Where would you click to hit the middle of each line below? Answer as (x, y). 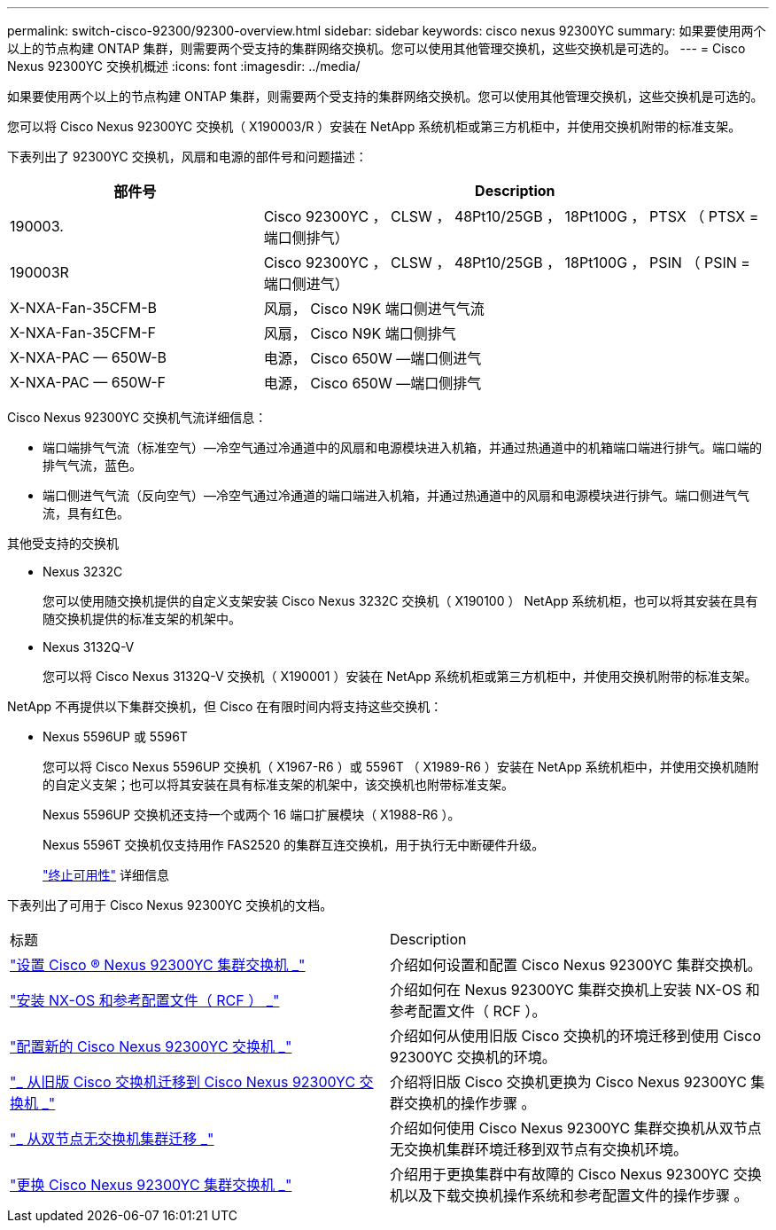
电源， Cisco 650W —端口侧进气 (372, 358)
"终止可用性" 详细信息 (106, 875)
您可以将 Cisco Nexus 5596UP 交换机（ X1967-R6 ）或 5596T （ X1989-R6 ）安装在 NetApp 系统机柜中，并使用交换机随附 (401, 767)
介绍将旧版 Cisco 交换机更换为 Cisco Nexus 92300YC (568, 1082)
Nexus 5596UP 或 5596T (115, 736)
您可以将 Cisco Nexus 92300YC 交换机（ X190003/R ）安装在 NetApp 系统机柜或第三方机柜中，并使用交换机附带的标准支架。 (374, 126)
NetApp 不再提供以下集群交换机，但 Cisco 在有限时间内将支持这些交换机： (225, 706)
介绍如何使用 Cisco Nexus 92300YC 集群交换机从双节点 (576, 1128)
